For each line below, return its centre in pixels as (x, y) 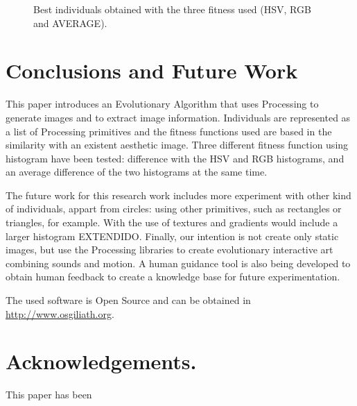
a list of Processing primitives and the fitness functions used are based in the (169, 131)
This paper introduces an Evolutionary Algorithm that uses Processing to (162, 104)
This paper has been (49, 395)
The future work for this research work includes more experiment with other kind (178, 195)
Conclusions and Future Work (152, 70)
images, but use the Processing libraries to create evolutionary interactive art (169, 249)
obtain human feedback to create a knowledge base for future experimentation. (173, 277)
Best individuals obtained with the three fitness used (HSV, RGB (172, 9)
